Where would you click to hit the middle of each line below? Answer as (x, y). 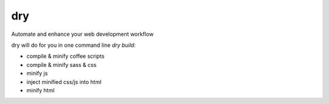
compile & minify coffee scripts (65, 56)
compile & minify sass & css (62, 64)
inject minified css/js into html (64, 81)
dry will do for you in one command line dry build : (74, 45)
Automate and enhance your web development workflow (83, 34)
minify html (41, 90)
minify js (37, 74)
